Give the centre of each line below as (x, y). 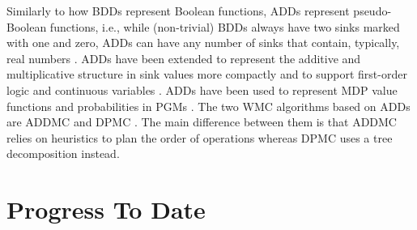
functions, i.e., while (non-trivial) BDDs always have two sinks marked (225, 26)
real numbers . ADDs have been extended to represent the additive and (184, 58)
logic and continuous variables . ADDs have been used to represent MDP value (202, 89)
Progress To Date (106, 209)
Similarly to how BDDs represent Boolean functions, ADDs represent (178, 11)
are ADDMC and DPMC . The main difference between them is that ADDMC (202, 122)
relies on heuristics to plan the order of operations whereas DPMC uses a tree (200, 137)
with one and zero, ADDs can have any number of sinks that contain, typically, (203, 43)
